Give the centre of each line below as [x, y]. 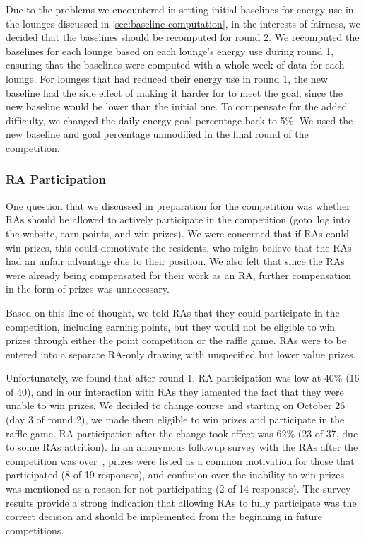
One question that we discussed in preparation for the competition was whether [178, 205]
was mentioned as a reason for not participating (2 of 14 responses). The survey [178, 489]
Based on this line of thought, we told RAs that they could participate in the [173, 312]
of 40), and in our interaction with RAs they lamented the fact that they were [175, 391]
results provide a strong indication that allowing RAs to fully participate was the [181, 502]
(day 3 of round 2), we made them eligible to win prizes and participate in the [175, 419]
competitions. [35, 530]
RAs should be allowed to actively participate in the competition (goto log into [178, 219]
